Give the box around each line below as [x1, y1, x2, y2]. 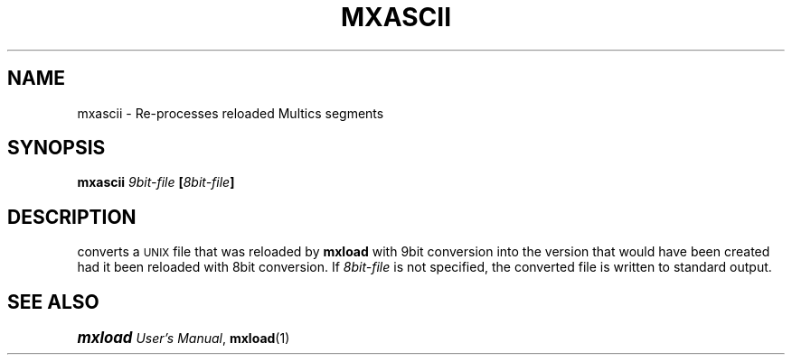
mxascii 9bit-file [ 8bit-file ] [77, 174, 235, 190]
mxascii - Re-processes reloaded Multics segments [77, 105, 384, 121]
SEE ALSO [7, 290, 99, 313]
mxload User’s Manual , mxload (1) [77, 329, 290, 348]
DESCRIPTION [7, 205, 137, 228]
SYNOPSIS [7, 136, 106, 160]
